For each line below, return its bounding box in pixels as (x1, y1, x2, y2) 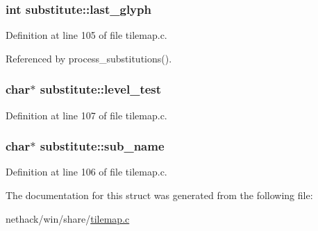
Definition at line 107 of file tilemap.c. (6, 108, 167, 122)
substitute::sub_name (40, 137, 165, 155)
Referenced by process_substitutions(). (6, 51, 172, 65)
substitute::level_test (40, 80, 162, 98)
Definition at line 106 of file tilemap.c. (6, 164, 167, 179)
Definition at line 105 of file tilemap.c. (6, 28, 167, 42)
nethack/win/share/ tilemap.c (6, 211, 130, 225)
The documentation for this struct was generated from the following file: (6, 188, 313, 203)
